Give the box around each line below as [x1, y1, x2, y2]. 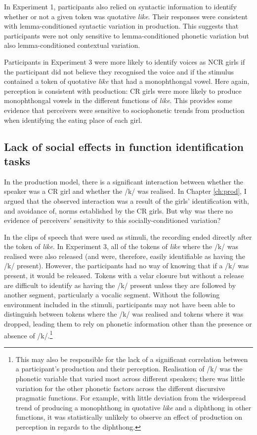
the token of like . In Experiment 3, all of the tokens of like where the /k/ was [4, 241, 238, 252]
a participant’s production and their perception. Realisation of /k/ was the [15, 363, 243, 374]
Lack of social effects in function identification [4, 139, 244, 154]
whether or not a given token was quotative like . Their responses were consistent [4, 11, 248, 21]
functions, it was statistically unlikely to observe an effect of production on [15, 412, 242, 422]
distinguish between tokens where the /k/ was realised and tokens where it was [4, 309, 244, 319]
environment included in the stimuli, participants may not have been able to [4, 299, 235, 309]
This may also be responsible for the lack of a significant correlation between [15, 354, 248, 364]
